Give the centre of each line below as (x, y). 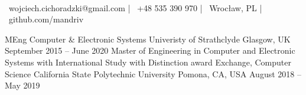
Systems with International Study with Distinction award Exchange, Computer (148, 62)
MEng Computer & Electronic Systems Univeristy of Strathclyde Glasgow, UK (148, 39)
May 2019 (22, 85)
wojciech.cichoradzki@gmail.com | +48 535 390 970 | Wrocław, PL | (135, 7)
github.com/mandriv (46, 19)
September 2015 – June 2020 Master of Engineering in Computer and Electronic (150, 50)
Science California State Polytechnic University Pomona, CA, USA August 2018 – (153, 73)
